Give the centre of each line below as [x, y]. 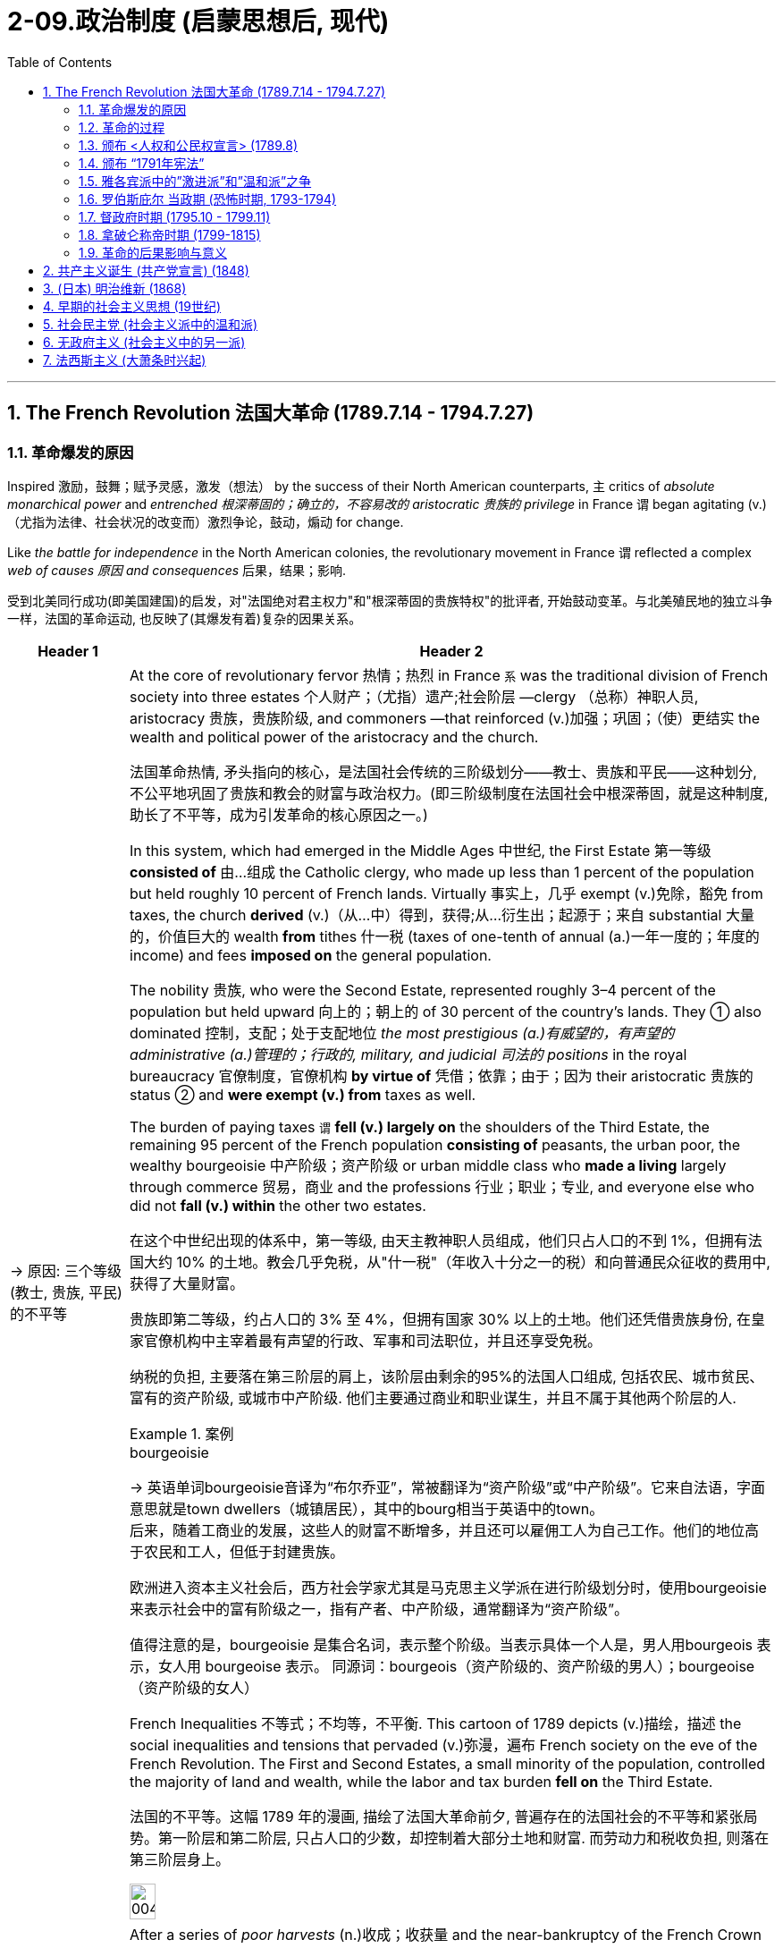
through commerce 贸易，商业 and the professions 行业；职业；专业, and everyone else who [442, 1186]
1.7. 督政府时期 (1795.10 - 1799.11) [175, 216]
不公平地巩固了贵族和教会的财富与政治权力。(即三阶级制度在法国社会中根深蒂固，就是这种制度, [449, 793]
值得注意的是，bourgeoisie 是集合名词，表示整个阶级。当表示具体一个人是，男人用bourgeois [442, 1644]
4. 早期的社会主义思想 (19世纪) [132, 306]
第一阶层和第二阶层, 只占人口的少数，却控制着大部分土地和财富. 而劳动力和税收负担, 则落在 [464, 1838]
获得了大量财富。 [187, 1283]
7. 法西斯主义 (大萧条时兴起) [125, 360]
